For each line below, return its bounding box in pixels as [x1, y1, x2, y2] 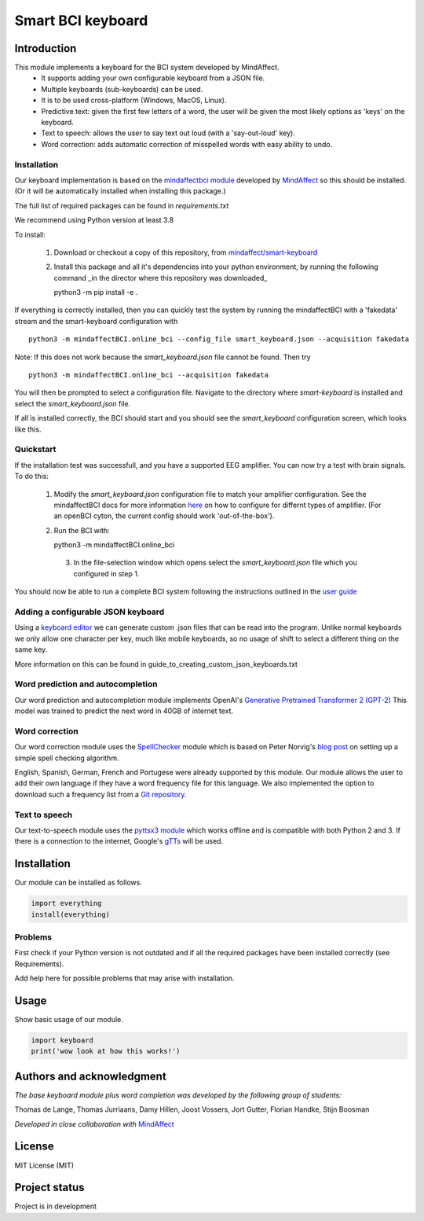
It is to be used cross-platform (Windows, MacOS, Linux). [41, 95, 227, 105]
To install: [14, 230, 46, 239]
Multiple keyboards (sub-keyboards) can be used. [41, 84, 203, 94]
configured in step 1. [73, 568, 140, 578]
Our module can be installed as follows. [14, 877, 143, 888]
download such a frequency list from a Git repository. [14, 789, 187, 799]
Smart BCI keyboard [14, 12, 148, 29]
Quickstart [14, 444, 57, 455]
